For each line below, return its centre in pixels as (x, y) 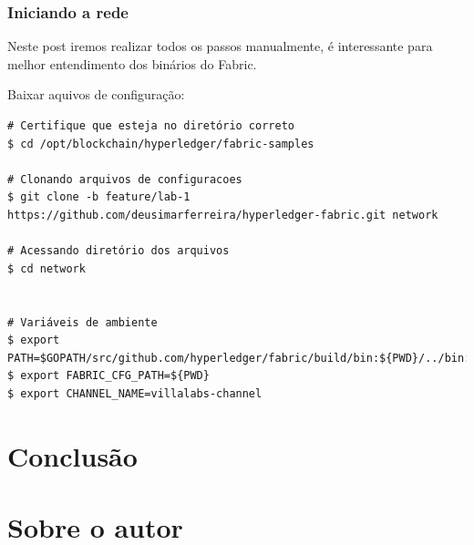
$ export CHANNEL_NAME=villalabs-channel (135, 393)
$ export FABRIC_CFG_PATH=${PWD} (108, 376)
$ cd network (46, 268)
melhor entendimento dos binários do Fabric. (132, 63)
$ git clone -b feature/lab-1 (99, 197)
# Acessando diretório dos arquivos (118, 251)
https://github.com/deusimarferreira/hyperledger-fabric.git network (223, 215)
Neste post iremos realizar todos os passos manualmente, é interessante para (220, 46)
